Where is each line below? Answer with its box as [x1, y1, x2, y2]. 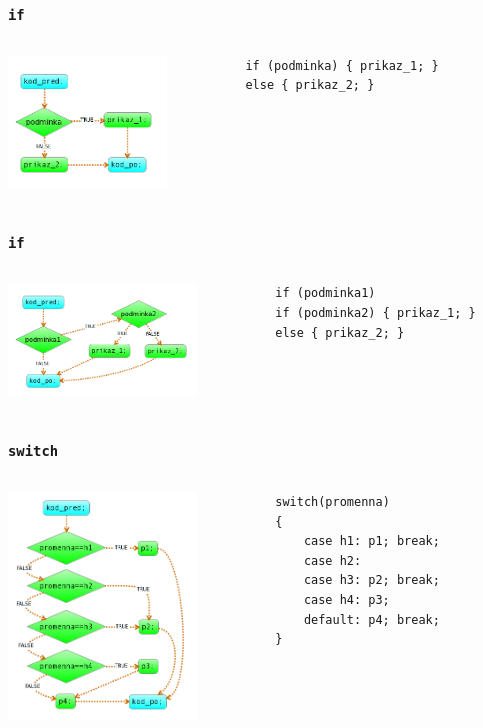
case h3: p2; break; [303, 573, 440, 588]
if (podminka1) [275, 286, 376, 301]
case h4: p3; [303, 593, 390, 608]
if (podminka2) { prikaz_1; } [275, 306, 476, 321]
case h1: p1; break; [303, 534, 440, 549]
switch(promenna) [275, 495, 390, 510]
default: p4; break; [303, 612, 440, 627]
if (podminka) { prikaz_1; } [245, 58, 439, 73]
